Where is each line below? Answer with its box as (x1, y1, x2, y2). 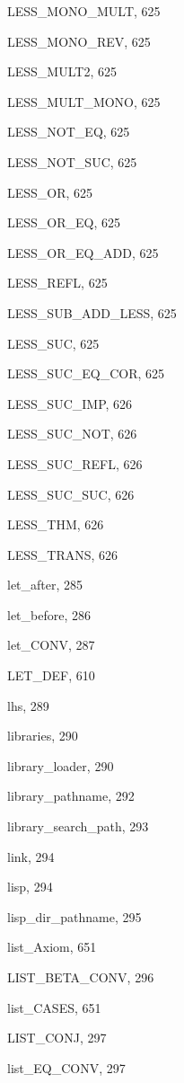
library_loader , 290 (7, 756, 114, 775)
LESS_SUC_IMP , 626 (7, 394, 133, 413)
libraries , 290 (7, 726, 78, 745)
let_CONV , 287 (7, 635, 95, 654)
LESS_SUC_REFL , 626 (7, 454, 143, 473)
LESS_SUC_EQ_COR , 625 (7, 364, 165, 383)
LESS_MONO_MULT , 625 (7, 2, 161, 20)
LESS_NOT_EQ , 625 (7, 122, 130, 141)
